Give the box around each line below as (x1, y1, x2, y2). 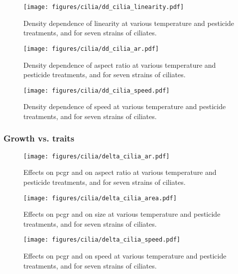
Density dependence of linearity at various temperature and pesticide (23, 17, 234, 28)
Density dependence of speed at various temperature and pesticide (23, 101, 226, 112)
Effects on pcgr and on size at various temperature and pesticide (23, 209, 221, 219)
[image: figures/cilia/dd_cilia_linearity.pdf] (23, 3, 184, 10)
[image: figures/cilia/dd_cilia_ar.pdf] (23, 45, 159, 52)
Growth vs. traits (3, 132, 75, 144)
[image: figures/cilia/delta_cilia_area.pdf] (23, 194, 177, 202)
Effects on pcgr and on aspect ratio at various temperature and (23, 167, 217, 177)
